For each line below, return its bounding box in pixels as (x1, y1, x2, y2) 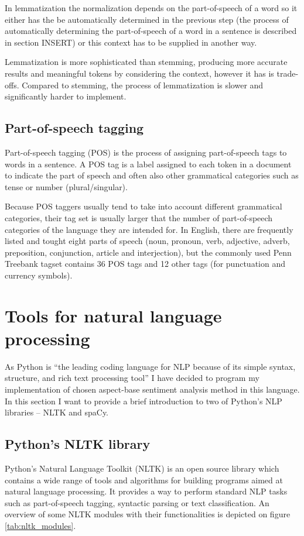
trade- (276, 67, 299, 79)
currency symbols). (5, 269, 73, 281)
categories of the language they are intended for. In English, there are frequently (5, 223, 293, 235)
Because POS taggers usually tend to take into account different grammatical (5, 200, 282, 212)
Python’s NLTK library (5, 435, 151, 453)
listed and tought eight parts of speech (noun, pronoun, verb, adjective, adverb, (5, 235, 290, 247)
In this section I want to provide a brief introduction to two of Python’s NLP (5, 394, 282, 407)
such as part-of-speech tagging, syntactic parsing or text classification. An (5, 496, 269, 508)
